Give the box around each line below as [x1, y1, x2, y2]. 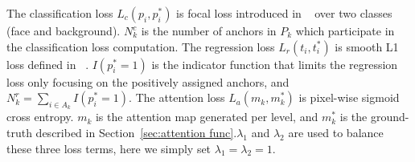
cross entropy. [6, 108, 74, 125]
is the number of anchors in [141, 22, 277, 38]
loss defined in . [6, 55, 89, 72]
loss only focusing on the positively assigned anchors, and [6, 73, 290, 90]
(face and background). [6, 22, 121, 38]
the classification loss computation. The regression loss [6, 38, 275, 55]
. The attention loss [129, 89, 225, 106]
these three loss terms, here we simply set [6, 140, 212, 156]
